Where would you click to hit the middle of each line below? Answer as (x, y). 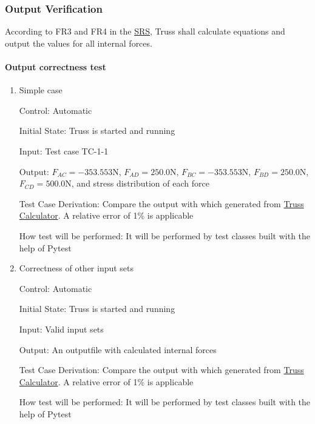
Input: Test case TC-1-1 (64, 151)
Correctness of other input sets (76, 268)
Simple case (41, 90)
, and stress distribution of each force (140, 183)
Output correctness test (56, 67)
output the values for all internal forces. (79, 43)
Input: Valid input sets (61, 329)
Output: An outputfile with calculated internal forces (118, 349)
